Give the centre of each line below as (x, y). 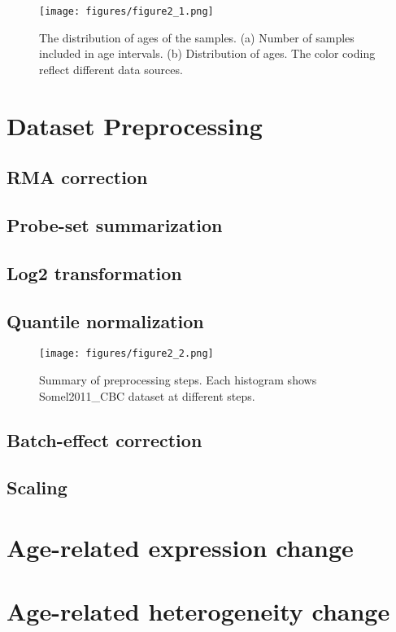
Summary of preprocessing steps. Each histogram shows (178, 380)
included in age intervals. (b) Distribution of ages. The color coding (207, 53)
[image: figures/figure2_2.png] (126, 354)
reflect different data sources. (111, 69)
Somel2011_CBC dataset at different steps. (147, 395)
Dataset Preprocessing (135, 125)
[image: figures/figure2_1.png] (126, 11)
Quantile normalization (105, 320)
